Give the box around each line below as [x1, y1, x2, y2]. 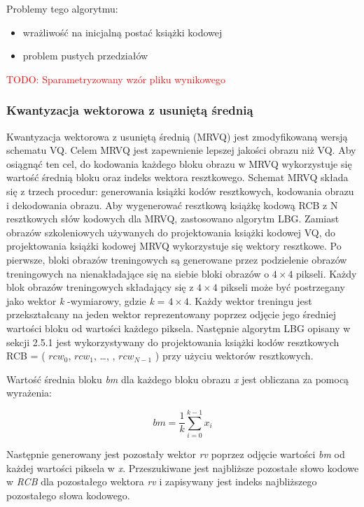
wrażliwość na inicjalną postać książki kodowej [22, 24, 223, 39]
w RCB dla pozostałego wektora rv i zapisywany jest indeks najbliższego [6, 474, 317, 489]
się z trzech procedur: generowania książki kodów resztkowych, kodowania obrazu [6, 183, 354, 198]
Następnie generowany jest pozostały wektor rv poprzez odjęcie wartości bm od [6, 447, 345, 461]
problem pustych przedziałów [22, 48, 148, 63]
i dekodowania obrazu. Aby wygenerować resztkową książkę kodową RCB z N [6, 197, 338, 212]
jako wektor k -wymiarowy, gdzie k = [6, 293, 165, 308]
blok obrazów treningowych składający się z [6, 280, 194, 294]
